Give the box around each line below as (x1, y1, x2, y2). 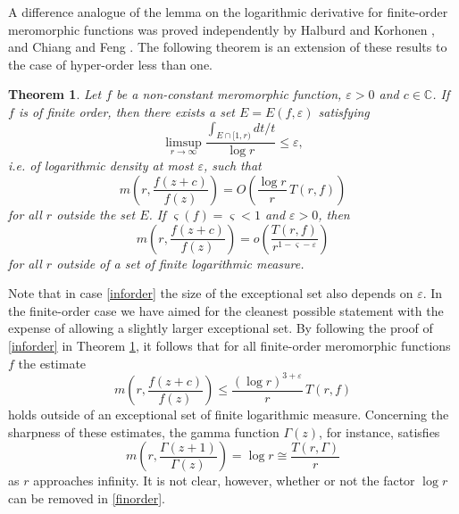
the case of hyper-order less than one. (8, 54, 213, 73)
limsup (165, 136, 202, 149)
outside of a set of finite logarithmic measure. (56, 253, 305, 272)
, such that (203, 156, 262, 175)
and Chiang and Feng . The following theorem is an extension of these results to (8, 37, 447, 56)
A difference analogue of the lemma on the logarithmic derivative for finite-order (8, 3, 448, 21)
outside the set (56, 204, 136, 223)
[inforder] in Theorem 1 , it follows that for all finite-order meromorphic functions (8, 336, 451, 354)
